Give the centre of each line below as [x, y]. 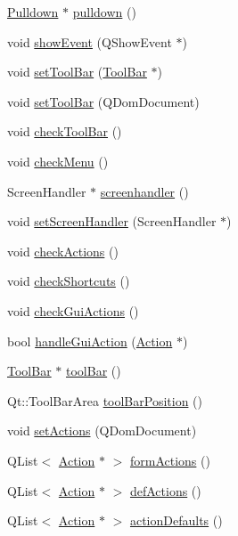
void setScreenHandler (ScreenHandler [112, 221]
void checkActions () [63, 251]
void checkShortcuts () [69, 281]
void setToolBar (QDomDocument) [103, 101]
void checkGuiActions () [73, 310]
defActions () [165, 490]
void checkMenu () [58, 161]
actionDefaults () [176, 520]
